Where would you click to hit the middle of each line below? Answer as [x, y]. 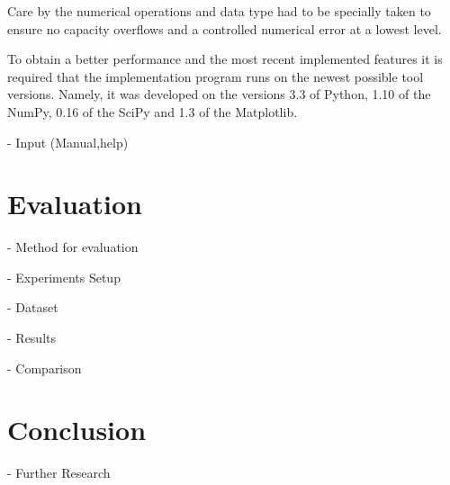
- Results [31, 338]
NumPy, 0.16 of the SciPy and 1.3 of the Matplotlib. [153, 111]
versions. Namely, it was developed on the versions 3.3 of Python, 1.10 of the [219, 94]
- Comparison [45, 368]
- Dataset [33, 307]
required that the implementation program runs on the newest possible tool [216, 76]
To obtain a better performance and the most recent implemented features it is [225, 59]
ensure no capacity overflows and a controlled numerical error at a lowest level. [225, 28]
